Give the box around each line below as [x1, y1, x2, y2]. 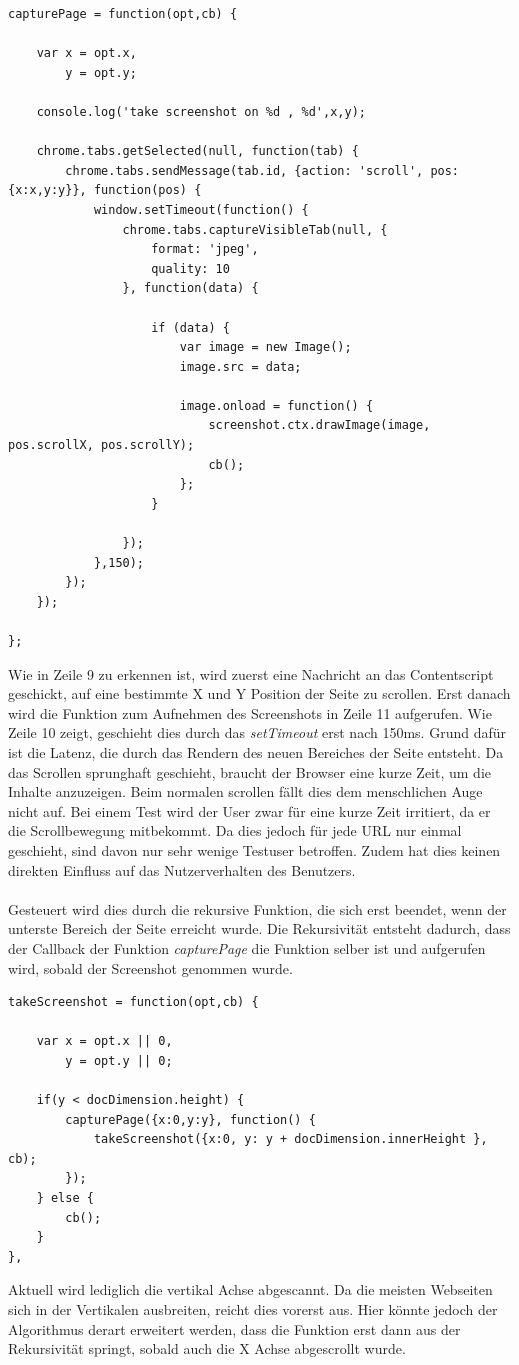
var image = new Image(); [179, 340, 352, 355]
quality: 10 [151, 261, 230, 276]
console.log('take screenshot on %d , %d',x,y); [36, 104, 366, 119]
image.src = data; [179, 359, 302, 374]
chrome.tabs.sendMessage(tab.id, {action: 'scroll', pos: [65, 163, 460, 178]
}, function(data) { [122, 281, 259, 296]
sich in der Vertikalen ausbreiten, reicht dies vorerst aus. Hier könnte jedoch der [8, 1299, 498, 1319]
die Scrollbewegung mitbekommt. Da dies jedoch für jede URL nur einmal [8, 820, 462, 841]
